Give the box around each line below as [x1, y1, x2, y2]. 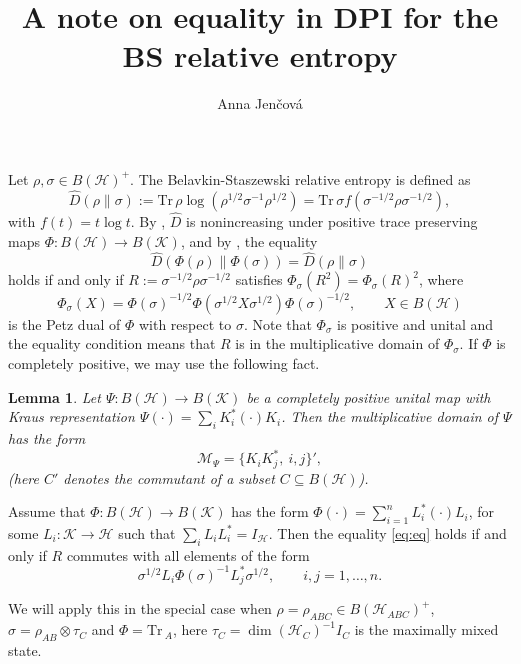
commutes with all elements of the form [66, 544, 310, 565]
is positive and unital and [337, 313, 494, 334]
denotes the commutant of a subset [63, 467, 275, 488]
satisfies [235, 269, 283, 290]
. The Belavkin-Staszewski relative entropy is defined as [130, 168, 471, 189]
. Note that [243, 313, 312, 334]
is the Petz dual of [8, 313, 121, 334]
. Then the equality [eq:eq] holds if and [268, 522, 507, 543]
